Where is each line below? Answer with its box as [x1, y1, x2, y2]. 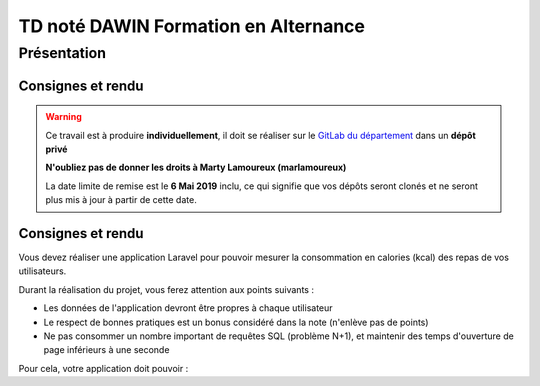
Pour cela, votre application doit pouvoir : [18, 362, 189, 374]
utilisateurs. [18, 265, 67, 277]
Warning [45, 111, 82, 123]
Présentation [18, 44, 107, 62]
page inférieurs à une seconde [43, 344, 170, 356]
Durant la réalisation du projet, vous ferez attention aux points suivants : [18, 283, 315, 295]
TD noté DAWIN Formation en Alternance [18, 15, 365, 37]
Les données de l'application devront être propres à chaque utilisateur [43, 302, 334, 314]
